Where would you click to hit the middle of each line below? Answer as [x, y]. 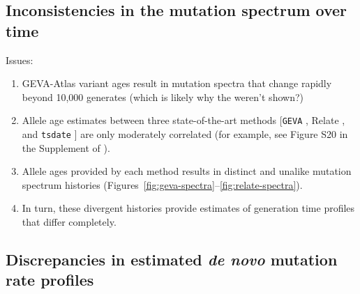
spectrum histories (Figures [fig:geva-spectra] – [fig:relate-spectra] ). [162, 184]
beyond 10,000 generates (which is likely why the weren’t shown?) [163, 96]
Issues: [20, 60]
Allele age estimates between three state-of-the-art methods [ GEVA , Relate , [183, 120]
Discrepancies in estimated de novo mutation [172, 260]
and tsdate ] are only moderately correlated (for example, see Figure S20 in [185, 134]
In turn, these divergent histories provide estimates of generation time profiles [188, 208]
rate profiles [50, 280]
